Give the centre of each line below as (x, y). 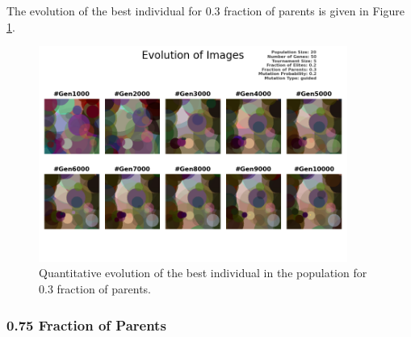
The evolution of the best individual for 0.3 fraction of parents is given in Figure (205, 11)
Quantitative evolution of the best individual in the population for (203, 273)
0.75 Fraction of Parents (86, 324)
